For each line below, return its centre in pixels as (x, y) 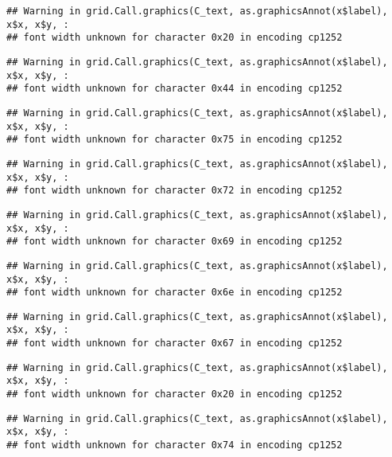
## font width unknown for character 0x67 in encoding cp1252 (175, 344)
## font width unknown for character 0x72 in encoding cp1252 (175, 191)
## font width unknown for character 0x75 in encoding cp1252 (175, 140)
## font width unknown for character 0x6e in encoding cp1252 (175, 293)
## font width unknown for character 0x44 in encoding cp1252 (175, 89)
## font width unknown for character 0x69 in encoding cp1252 (175, 242)
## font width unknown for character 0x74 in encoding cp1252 (175, 445)
